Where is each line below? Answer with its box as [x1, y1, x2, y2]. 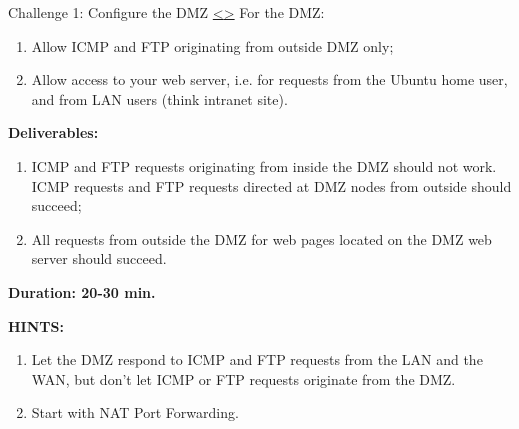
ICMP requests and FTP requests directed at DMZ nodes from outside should [31, 175, 512, 196]
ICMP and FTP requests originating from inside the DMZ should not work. [31, 155, 497, 176]
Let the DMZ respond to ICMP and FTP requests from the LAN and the [31, 349, 483, 370]
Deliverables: [8, 122, 99, 143]
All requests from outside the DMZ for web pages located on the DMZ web [31, 228, 492, 249]
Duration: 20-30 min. [8, 281, 156, 302]
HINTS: [8, 315, 64, 336]
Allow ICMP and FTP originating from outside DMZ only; [31, 35, 394, 56]
